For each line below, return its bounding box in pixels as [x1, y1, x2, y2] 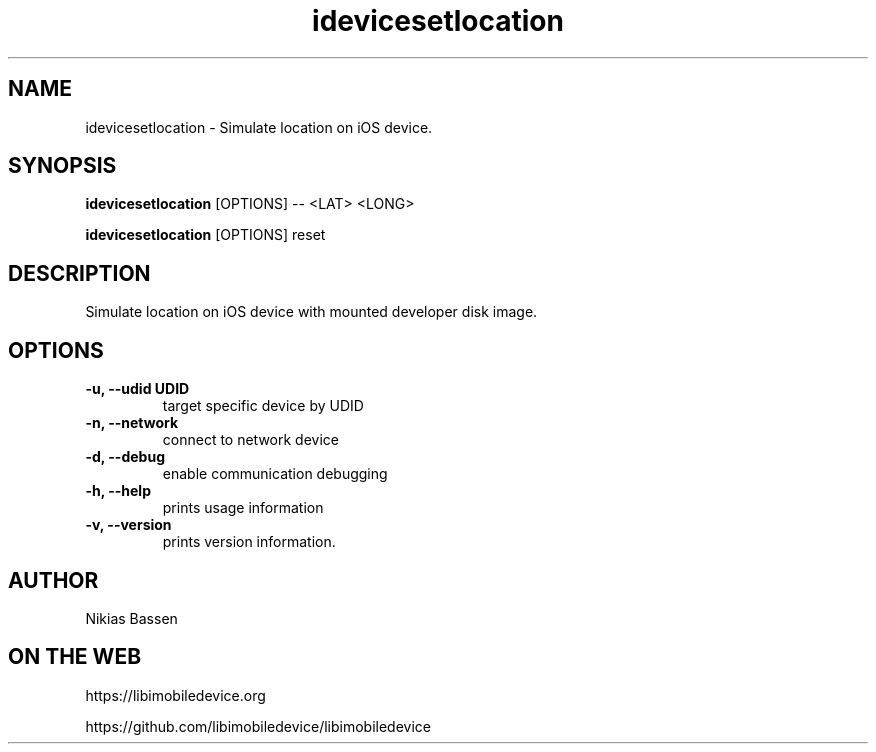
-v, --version [85, 516, 172, 534]
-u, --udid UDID [85, 380, 190, 398]
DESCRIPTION [8, 260, 151, 286]
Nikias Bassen [85, 609, 178, 627]
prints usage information [162, 499, 324, 517]
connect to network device [162, 431, 339, 449]
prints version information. [162, 533, 336, 551]
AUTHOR [8, 567, 99, 593]
